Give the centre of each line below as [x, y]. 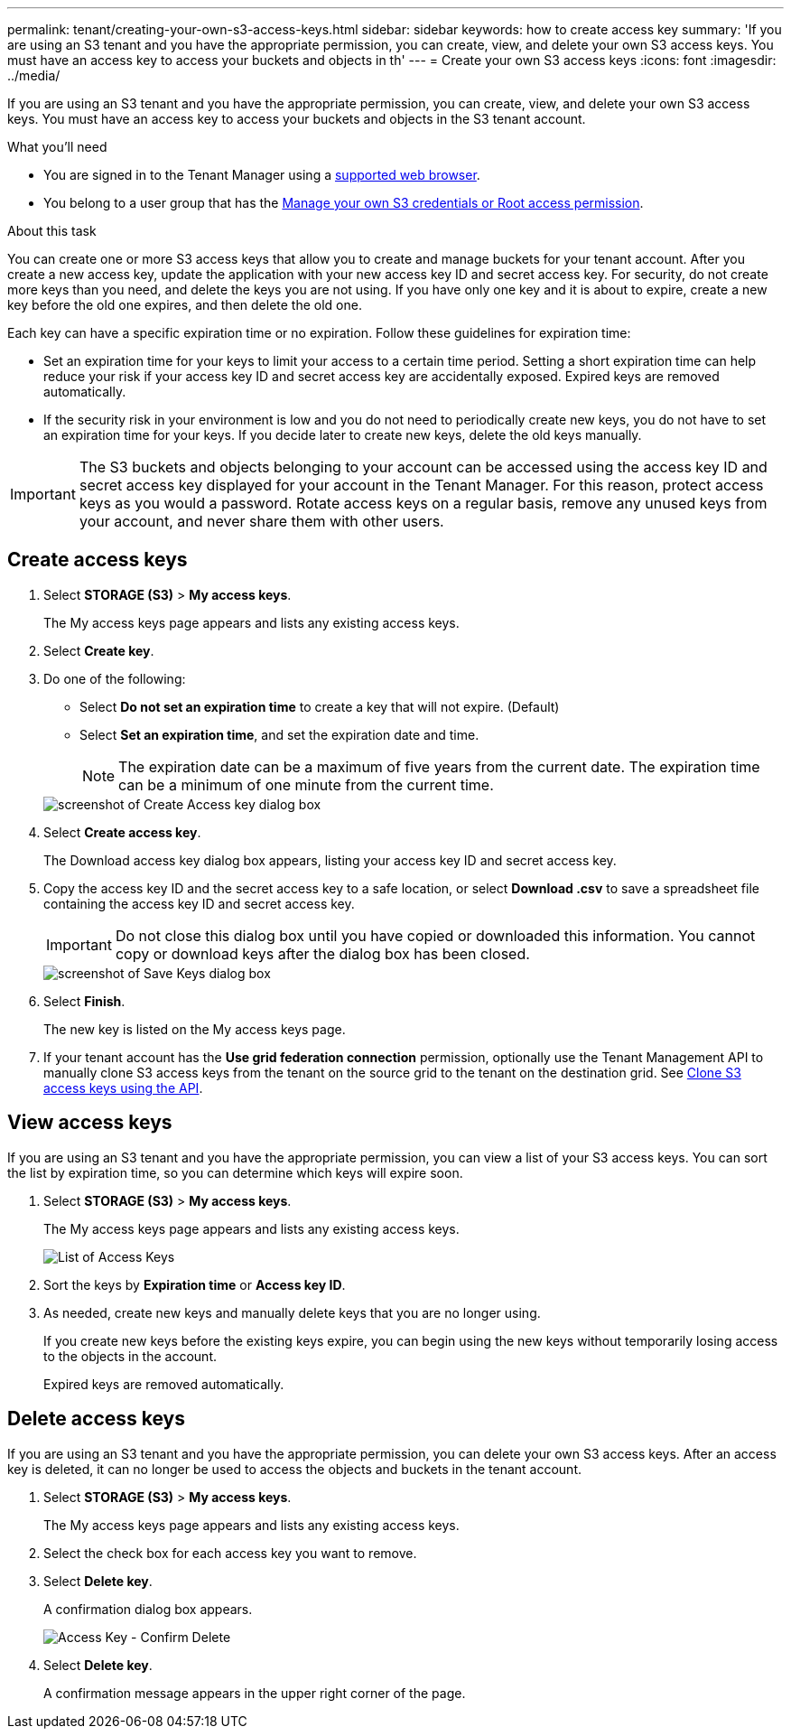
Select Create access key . [122, 832]
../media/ [34, 75]
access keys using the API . [123, 1087]
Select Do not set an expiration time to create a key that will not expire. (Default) [320, 706]
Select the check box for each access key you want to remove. [230, 1553]
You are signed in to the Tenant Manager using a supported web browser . [262, 175]
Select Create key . [99, 650]
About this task [52, 231]
